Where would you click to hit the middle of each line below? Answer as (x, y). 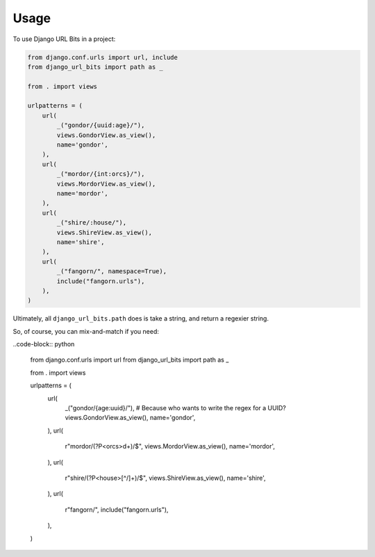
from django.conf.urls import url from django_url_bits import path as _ (130, 360)
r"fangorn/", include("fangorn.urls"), (117, 509)
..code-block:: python (44, 344)
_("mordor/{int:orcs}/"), (101, 174)
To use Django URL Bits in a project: (64, 39)
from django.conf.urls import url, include (103, 57)
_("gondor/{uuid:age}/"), (101, 126)
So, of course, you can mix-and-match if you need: (86, 331)
